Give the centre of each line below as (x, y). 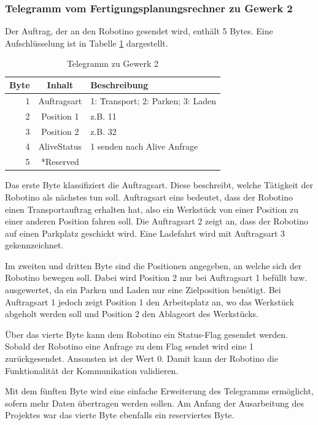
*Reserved (60, 162)
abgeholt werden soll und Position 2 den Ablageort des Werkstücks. (132, 314)
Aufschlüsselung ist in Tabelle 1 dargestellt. (87, 43)
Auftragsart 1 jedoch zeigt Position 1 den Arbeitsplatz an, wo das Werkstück (149, 301)
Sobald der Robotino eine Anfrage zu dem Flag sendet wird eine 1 (130, 346)
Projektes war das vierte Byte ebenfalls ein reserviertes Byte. (120, 415)
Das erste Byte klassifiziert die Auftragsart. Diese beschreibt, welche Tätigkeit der (159, 185)
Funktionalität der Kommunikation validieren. (92, 370)
